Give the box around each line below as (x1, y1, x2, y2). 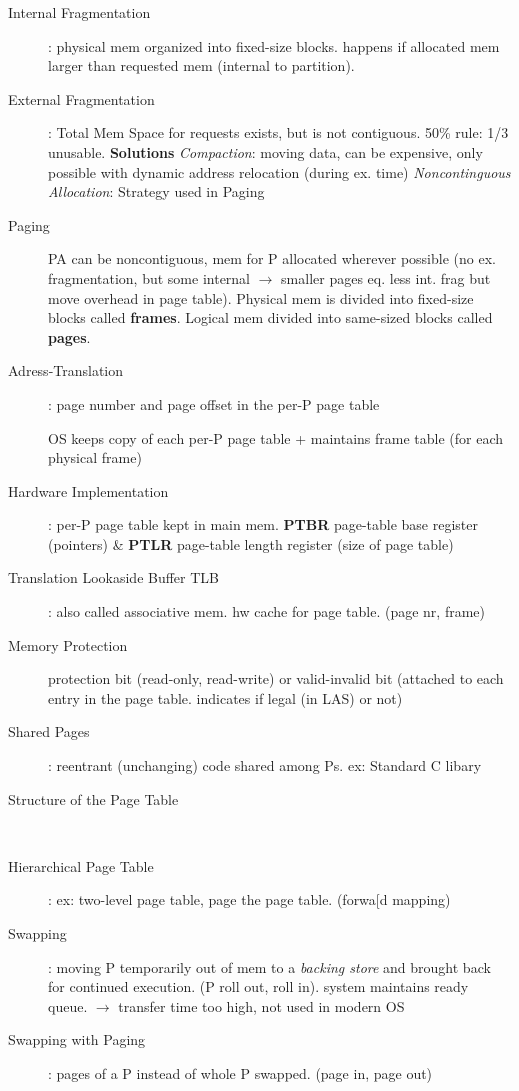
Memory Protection (8, 634, 128, 655)
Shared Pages (8, 721, 90, 742)
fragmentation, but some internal (48, 267, 251, 288)
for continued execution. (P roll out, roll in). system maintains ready (48, 976, 469, 997)
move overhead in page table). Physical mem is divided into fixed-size (48, 287, 474, 308)
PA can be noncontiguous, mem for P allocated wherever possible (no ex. (48, 248, 496, 269)
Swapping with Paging (8, 1029, 146, 1050)
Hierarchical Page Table (8, 855, 154, 876)
